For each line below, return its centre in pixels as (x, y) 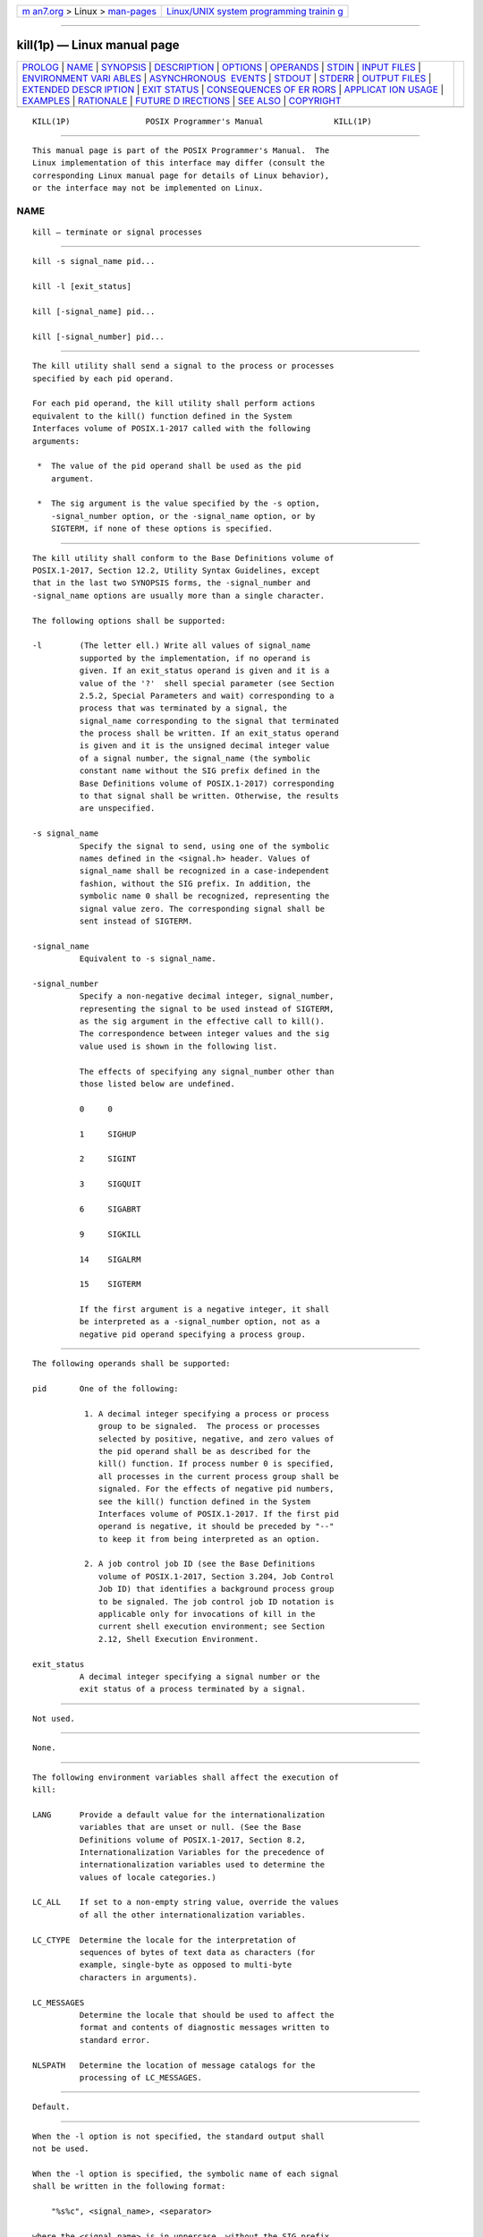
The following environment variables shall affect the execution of (186, 1777)
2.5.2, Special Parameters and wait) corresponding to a (207, 695)
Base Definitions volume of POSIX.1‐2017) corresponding (207, 783)
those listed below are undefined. (157, 1084)
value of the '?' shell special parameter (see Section (207, 683)
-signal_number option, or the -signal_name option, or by (183, 516)
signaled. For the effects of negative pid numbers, (216, 1489)
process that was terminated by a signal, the (183, 708)
